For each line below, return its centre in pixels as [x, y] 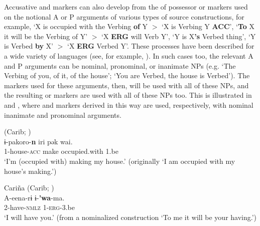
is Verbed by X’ [29, 46]
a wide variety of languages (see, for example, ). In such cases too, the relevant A [129, 55]
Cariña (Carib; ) [29, 188]
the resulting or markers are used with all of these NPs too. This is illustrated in [128, 95]
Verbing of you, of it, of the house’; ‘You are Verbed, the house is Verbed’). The [127, 75]
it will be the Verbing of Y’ [46, 36]
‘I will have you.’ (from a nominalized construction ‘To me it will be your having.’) [131, 217]
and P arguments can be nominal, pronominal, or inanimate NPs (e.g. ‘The [120, 65]
